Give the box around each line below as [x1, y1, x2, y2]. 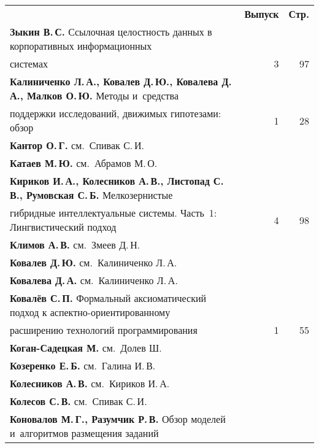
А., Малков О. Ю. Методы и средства [10, 88, 179, 102]
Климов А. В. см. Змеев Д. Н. [10, 238, 140, 252]
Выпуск [244, 7, 279, 21]
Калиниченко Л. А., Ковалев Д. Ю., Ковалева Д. [10, 74, 232, 88]
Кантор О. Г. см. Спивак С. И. [10, 138, 144, 152]
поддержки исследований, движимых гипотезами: [10, 106, 221, 120]
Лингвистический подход [10, 220, 117, 234]
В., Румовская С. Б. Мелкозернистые [10, 188, 173, 202]
